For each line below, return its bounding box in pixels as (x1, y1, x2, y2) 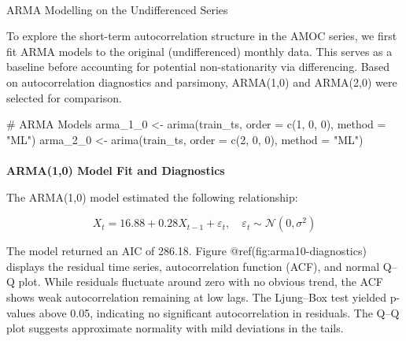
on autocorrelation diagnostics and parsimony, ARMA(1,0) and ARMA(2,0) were (6, 73, 397, 90)
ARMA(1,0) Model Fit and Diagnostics (6, 161, 225, 178)
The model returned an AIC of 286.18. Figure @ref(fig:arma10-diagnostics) (6, 243, 367, 259)
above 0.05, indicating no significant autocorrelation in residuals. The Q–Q (39, 304, 400, 321)
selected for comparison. (6, 89, 122, 106)
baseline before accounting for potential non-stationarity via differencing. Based (6, 58, 390, 75)
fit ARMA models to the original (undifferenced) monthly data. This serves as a (6, 43, 393, 59)
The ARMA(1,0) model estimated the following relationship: (6, 188, 298, 205)
